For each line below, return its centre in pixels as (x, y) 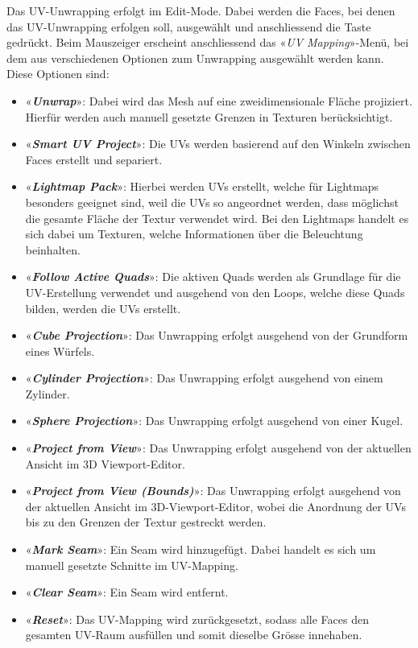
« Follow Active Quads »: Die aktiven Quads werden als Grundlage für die (213, 277)
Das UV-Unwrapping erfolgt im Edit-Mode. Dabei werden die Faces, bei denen (201, 10)
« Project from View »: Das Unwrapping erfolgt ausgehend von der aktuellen (218, 448)
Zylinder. (48, 393)
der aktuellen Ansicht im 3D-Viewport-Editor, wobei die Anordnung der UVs (215, 506)
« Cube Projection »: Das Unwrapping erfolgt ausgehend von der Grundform (217, 335)
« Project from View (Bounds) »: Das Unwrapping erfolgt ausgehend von (213, 491)
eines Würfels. (60, 351)
